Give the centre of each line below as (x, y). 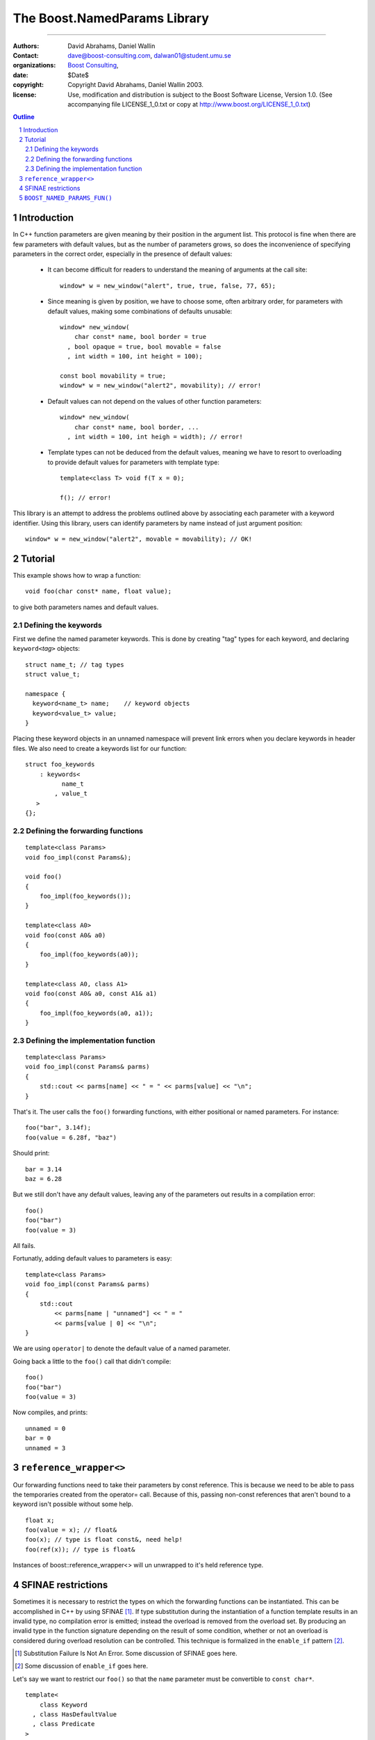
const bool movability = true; (113, 376)
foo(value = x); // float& (71, 1530)
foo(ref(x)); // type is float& (80, 1549)
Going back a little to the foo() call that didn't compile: (92, 1361)
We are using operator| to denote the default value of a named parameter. (122, 1348)
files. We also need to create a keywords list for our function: (100, 748)
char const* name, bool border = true (140, 337)
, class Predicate (64, 1724)
